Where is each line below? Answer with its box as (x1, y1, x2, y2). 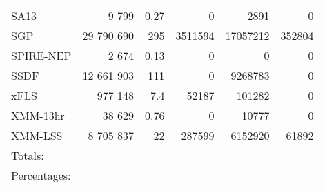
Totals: (11, 147, 44, 163)
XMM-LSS (11, 127, 63, 143)
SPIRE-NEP (11, 47, 72, 63)
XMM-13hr (11, 107, 65, 123)
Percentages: (11, 167, 71, 183)
